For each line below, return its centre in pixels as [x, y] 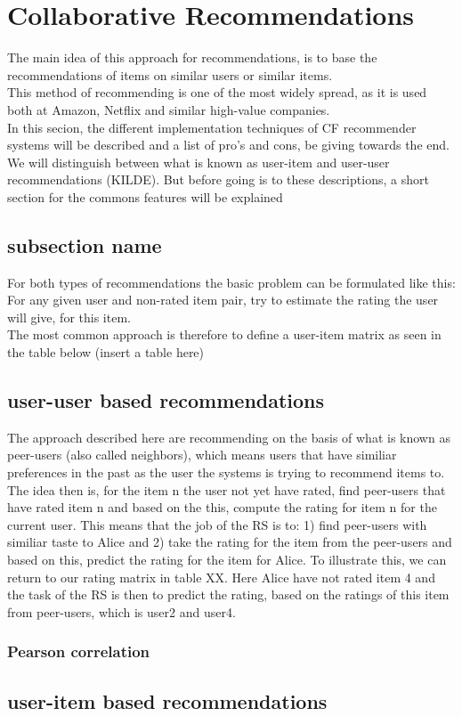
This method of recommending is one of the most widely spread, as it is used [217, 92]
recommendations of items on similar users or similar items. [170, 74]
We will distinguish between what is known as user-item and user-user [199, 162]
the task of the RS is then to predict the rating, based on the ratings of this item [228, 594]
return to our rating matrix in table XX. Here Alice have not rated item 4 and [221, 577]
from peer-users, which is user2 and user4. [122, 611]
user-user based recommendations [166, 400]
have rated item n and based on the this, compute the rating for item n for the [222, 507]
